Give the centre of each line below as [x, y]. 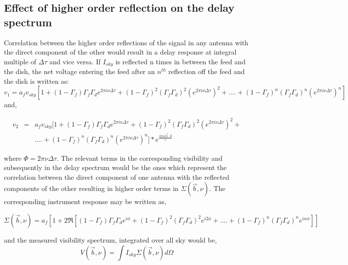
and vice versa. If [75, 61]
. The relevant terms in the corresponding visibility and [140, 158]
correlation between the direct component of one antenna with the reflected [117, 177]
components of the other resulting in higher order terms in [91, 188]
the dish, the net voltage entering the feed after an [80, 71]
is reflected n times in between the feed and [180, 61]
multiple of [20, 61]
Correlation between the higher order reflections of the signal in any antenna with [126, 42]
